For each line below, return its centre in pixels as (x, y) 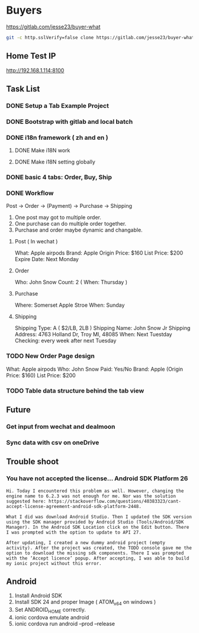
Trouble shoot (33, 462)
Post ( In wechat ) (36, 242)
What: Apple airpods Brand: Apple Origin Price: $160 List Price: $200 (99, 253)
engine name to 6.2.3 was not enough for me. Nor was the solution (91, 496)
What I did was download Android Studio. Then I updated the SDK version (99, 517)
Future (19, 409)
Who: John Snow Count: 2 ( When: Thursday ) (71, 282)
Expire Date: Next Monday (46, 259)
